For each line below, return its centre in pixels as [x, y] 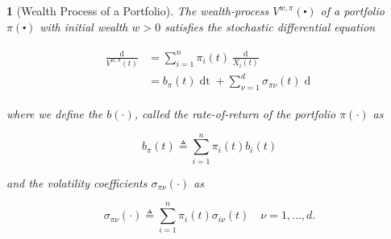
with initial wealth [84, 26]
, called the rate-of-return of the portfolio [235, 114]
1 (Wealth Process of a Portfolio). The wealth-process [138, 10]
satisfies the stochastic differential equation [270, 26]
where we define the [55, 114]
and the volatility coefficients [77, 182]
